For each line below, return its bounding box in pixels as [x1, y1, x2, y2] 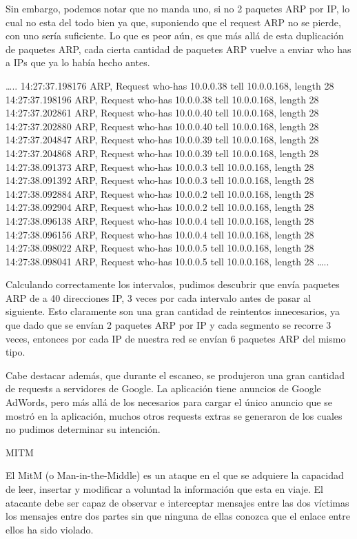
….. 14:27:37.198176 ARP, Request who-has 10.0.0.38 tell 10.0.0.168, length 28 [6, 78, 334, 92]
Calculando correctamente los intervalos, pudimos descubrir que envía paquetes [6, 277, 340, 292]
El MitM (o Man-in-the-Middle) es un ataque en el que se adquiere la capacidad [6, 468, 344, 482]
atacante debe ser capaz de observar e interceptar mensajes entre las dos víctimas [6, 495, 349, 509]
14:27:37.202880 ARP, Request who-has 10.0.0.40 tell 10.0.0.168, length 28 [6, 119, 319, 133]
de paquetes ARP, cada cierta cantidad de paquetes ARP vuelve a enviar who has [6, 41, 351, 56]
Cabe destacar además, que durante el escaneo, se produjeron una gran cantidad [6, 367, 345, 382]
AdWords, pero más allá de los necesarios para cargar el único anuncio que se [6, 395, 332, 409]
